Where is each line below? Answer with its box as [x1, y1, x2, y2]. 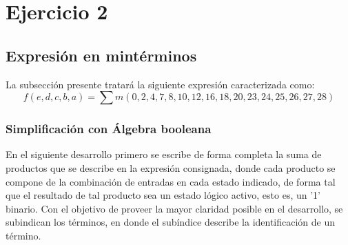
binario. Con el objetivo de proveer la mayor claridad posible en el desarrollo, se [6, 201, 343, 215]
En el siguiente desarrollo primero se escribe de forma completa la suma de [6, 147, 322, 161]
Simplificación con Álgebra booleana [6, 120, 212, 137]
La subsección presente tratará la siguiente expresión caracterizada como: [6, 77, 315, 91]
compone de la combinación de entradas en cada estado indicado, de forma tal [6, 174, 336, 188]
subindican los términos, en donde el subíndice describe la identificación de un [6, 215, 336, 229]
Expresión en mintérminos [6, 44, 197, 66]
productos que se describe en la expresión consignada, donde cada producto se [6, 160, 336, 175]
